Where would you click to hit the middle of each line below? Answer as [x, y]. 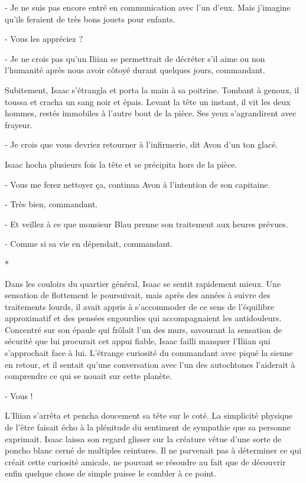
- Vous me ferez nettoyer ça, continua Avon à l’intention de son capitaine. [138, 184]
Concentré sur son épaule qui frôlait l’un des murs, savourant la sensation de [143, 329]
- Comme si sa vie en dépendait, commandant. [89, 244]
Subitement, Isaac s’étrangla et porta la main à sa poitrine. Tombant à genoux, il [152, 89]
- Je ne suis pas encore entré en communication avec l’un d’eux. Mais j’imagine [148, 7]
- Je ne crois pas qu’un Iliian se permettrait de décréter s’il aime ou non [135, 58]
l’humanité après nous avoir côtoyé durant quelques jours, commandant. [135, 70]
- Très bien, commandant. [51, 204]
